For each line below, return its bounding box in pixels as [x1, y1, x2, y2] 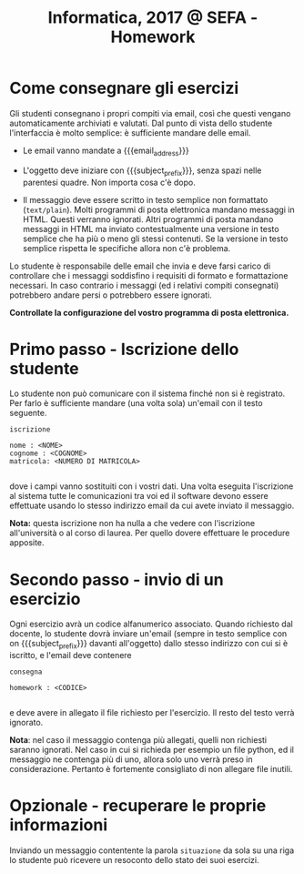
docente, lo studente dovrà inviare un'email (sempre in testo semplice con [9, 628, 288, 639]
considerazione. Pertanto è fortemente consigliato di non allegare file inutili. [9, 764, 293, 775]
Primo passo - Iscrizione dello [9, 339, 239, 360]
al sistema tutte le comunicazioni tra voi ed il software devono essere [9, 491, 269, 502]
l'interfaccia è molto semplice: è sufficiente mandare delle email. [9, 127, 251, 138]
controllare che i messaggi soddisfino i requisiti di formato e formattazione [9, 269, 289, 280]
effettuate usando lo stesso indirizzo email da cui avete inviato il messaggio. [9, 500, 295, 512]
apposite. [9, 537, 45, 548]
